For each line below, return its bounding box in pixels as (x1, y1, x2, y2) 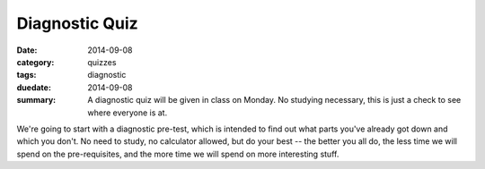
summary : (16, 95, 57, 106)
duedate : (16, 81, 51, 93)
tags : (16, 70, 37, 80)
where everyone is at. (87, 107, 168, 118)
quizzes (87, 56, 117, 67)
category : (16, 56, 55, 67)
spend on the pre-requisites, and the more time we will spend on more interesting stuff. (16, 148, 339, 159)
